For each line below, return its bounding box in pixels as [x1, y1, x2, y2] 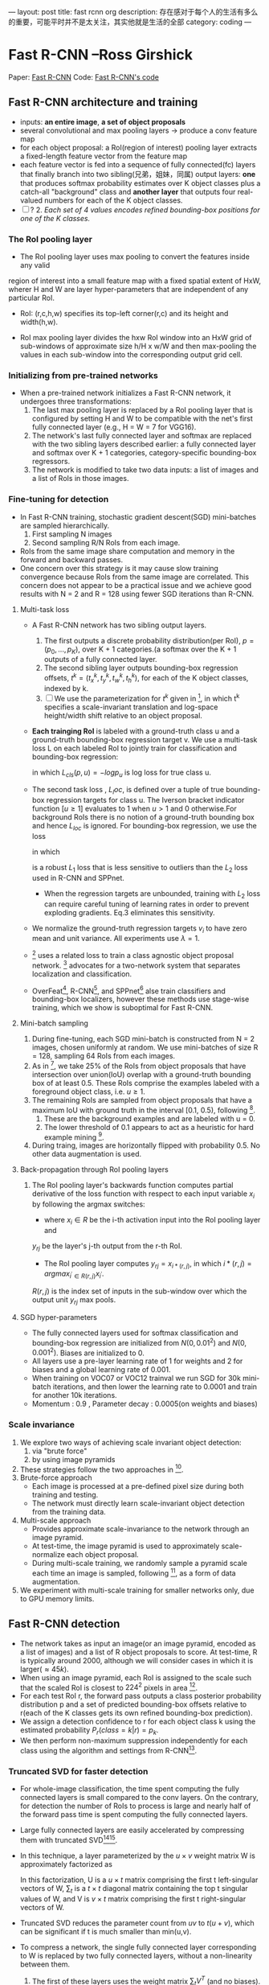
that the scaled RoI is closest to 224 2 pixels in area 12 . [19, 1681, 198, 1692]
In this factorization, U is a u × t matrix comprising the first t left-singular [19, 1875, 259, 1884]
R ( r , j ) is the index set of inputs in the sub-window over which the [31, 1286, 247, 1297]
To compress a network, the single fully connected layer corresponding [19, 1942, 257, 1952]
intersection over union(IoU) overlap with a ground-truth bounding [31, 1069, 251, 1079]
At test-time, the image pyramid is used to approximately [31, 1541, 220, 1551]
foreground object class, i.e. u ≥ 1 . [31, 1087, 146, 1096]
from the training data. [31, 1507, 106, 1517]
